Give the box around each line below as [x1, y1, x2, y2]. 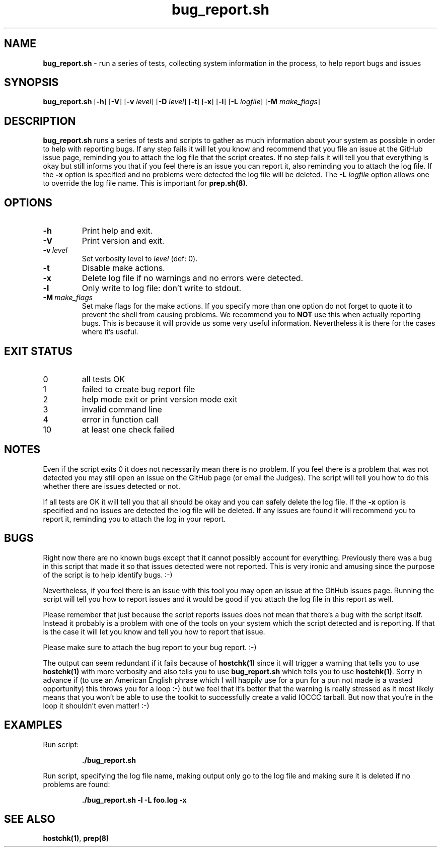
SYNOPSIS [4, 76, 59, 89]
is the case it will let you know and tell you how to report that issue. [43, 627, 265, 636]
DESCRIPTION [4, 114, 76, 127]
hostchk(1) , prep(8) [43, 834, 109, 843]
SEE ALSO [4, 812, 55, 825]
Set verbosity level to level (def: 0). [82, 254, 198, 263]
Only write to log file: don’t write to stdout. [82, 283, 242, 294]
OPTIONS [4, 196, 52, 209]
